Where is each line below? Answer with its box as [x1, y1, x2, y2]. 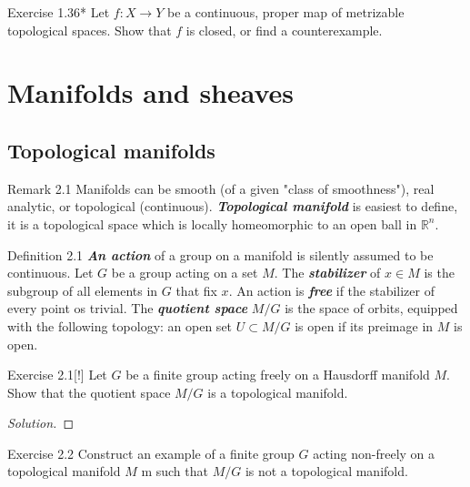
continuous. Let [7, 263, 94, 282]
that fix [175, 280, 217, 299]
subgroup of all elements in [7, 280, 158, 299]
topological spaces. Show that [7, 20, 172, 39]
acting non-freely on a [313, 443, 435, 462]
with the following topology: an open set [7, 316, 233, 335]
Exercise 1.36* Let [7, 3, 110, 21]
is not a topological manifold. [245, 462, 408, 481]
